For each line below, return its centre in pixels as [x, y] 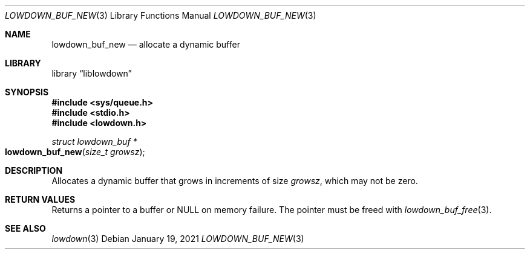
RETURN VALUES [40, 199]
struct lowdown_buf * [94, 141]
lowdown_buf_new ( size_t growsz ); [75, 152]
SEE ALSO [25, 228]
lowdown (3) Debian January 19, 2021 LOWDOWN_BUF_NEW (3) [178, 239]
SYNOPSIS [27, 92]
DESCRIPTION [34, 170]
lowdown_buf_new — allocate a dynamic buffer [146, 44]
